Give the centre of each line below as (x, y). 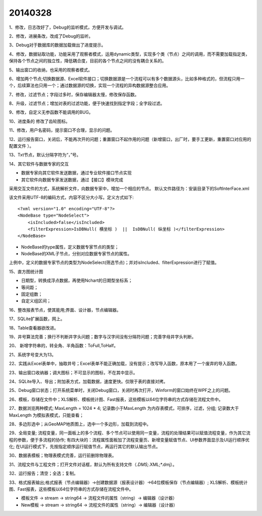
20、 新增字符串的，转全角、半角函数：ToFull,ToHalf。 (64, 346)
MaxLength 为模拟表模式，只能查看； (46, 415)
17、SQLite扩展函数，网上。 (37, 319)
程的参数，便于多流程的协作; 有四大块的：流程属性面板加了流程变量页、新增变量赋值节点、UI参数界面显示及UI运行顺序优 (129, 440)
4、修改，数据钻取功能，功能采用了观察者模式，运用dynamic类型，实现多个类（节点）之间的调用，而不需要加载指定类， (129, 54)
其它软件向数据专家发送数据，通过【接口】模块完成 (72, 180)
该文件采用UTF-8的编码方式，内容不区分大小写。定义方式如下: (71, 198)
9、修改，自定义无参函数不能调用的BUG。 (51, 112)
